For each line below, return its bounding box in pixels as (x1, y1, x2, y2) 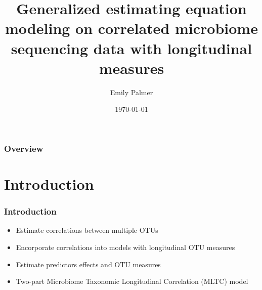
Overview (4, 142, 43, 154)
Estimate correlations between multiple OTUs (16, 225, 158, 235)
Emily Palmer (110, 87, 153, 97)
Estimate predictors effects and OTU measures (16, 259, 161, 269)
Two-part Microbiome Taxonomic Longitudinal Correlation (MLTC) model (16, 276, 248, 286)
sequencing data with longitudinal (11, 37, 252, 58)
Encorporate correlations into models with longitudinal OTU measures (16, 241, 235, 252)
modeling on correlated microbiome (5, 18, 258, 38)
